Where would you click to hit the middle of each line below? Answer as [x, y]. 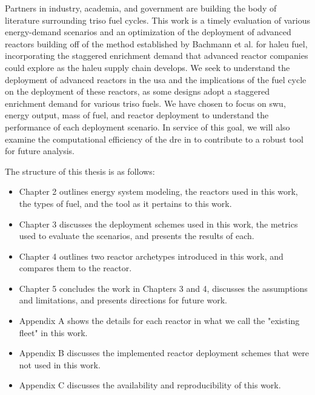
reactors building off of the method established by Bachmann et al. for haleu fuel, [156, 43]
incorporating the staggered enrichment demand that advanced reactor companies [157, 56]
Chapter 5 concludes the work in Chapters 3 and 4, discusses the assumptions [163, 288]
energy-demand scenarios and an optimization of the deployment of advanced [148, 32]
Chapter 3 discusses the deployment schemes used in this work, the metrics [158, 224]
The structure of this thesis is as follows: [80, 171]
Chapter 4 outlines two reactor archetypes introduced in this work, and [151, 256]
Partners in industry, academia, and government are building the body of [141, 8]
